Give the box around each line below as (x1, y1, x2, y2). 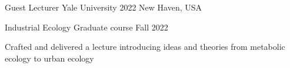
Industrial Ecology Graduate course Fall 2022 (5, 21, 168, 33)
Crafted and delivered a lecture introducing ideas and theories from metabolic (5, 40, 285, 53)
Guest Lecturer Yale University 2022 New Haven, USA (5, 1, 202, 13)
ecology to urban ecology (5, 52, 94, 64)
